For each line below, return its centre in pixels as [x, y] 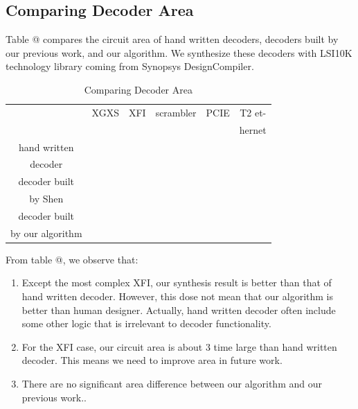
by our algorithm [46, 233]
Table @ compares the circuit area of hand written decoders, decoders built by [172, 39]
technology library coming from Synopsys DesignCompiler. [130, 66]
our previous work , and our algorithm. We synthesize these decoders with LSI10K [179, 52]
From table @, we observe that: [72, 259]
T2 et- [253, 112]
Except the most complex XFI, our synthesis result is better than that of [177, 282]
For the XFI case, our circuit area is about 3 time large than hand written [179, 346]
